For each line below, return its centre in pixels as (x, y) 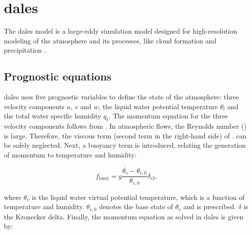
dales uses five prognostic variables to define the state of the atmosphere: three (122, 97)
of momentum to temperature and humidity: (70, 154)
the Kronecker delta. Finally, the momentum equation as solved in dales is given (124, 216)
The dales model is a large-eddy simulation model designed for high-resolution (121, 31)
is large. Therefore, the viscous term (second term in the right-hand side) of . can (125, 135)
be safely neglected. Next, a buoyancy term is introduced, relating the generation (125, 145)
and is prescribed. (210, 206)
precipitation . (25, 50)
